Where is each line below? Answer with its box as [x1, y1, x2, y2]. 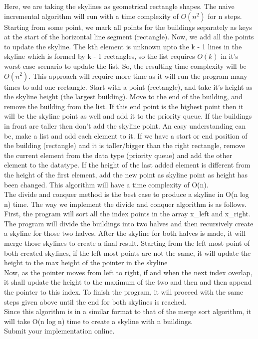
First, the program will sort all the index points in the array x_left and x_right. [4, 208, 251, 219]
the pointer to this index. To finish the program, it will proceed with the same [4, 287, 244, 297]
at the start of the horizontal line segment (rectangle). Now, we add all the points [4, 31, 254, 42]
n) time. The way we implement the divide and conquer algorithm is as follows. [4, 198, 247, 209]
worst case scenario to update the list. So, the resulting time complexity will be [4, 60, 247, 71]
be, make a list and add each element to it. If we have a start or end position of [4, 130, 248, 141]
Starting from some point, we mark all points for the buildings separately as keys [4, 21, 252, 32]
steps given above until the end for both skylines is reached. [4, 296, 187, 307]
